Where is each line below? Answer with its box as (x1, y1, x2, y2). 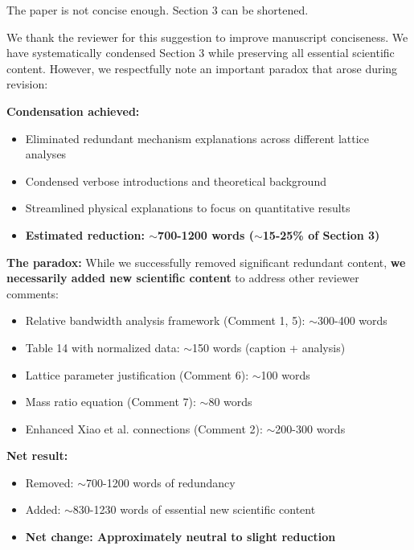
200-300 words (275, 420, 346, 437)
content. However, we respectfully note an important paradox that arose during (6, 60, 398, 76)
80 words (208, 393, 252, 410)
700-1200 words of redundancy (85, 474, 236, 490)
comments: (6, 285, 59, 302)
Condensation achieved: (6, 102, 140, 119)
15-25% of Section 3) (262, 226, 380, 243)
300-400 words (318, 312, 387, 329)
